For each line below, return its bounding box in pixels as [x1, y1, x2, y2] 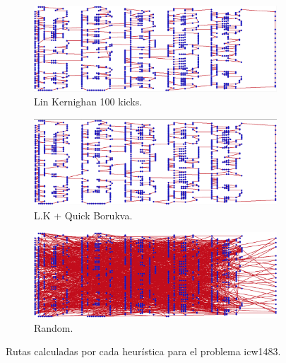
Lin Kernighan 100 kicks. [34, 94, 143, 109]
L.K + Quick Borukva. [34, 207, 133, 222]
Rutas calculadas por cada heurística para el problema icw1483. [6, 344, 281, 359]
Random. [34, 320, 73, 335]
